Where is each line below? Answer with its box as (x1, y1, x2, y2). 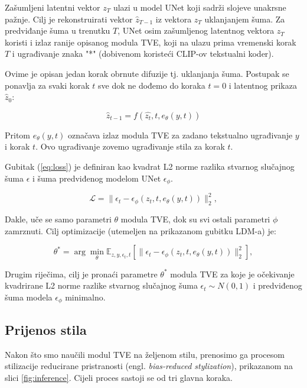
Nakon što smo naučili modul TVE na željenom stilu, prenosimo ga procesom (5, 348, 285, 360)
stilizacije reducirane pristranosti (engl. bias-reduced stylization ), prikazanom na (5, 360, 293, 372)
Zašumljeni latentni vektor (5, 1, 100, 13)
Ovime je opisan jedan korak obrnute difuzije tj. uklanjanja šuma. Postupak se (5, 67, 289, 79)
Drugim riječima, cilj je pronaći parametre (5, 267, 158, 280)
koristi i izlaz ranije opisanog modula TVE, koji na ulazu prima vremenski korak (5, 35, 296, 48)
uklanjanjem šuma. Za (204, 12, 285, 25)
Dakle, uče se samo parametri (5, 213, 112, 225)
